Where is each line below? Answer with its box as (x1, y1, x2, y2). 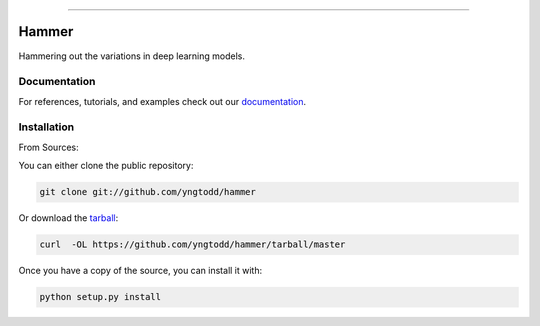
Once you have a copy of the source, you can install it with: (18, 265, 263, 277)
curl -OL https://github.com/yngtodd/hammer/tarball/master (39, 239, 346, 250)
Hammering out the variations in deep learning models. (18, 50, 245, 62)
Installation (18, 120, 75, 134)
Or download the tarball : (18, 212, 119, 224)
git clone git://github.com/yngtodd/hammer (39, 186, 257, 198)
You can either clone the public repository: (18, 160, 194, 172)
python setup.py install (39, 291, 162, 303)
